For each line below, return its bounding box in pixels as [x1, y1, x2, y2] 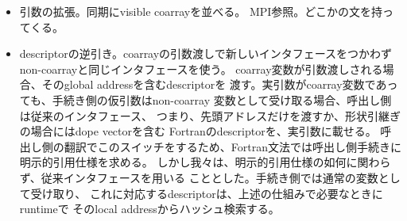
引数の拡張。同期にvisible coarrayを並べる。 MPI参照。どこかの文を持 [19, 3, 382, 19]
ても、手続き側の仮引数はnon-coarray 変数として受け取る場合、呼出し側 [19, 91, 392, 108]
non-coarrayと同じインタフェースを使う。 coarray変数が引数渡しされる [19, 60, 383, 77]
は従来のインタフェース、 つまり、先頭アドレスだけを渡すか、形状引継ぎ [19, 107, 401, 124]
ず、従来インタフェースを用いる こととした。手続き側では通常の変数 [19, 169, 378, 185]
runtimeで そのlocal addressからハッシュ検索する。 [19, 200, 280, 217]
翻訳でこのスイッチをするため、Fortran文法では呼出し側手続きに [64, 138, 401, 154]
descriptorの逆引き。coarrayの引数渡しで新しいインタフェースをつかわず [19, 45, 392, 62]
